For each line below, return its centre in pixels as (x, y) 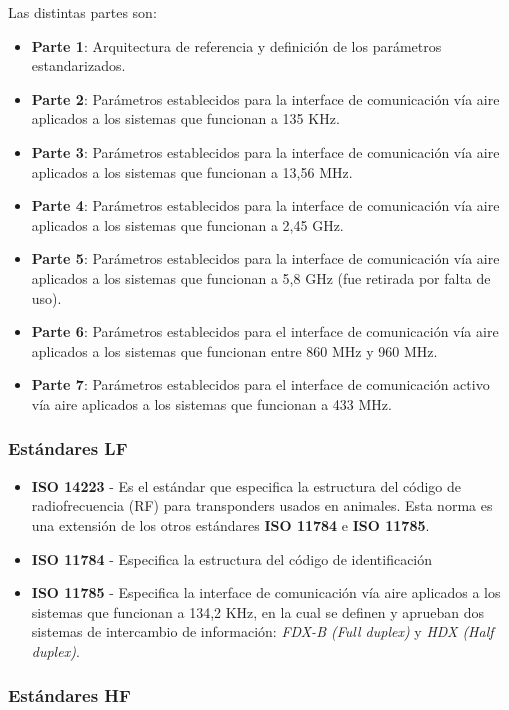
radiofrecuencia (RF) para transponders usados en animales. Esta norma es (262, 505)
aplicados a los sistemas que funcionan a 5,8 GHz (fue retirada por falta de (261, 277)
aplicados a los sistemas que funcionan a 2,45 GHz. (187, 224)
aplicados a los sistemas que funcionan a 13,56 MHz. (192, 171)
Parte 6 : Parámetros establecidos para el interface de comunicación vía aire (265, 331)
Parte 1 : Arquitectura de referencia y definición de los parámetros (236, 45)
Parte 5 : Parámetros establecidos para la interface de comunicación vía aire (265, 258)
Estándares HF (69, 695)
